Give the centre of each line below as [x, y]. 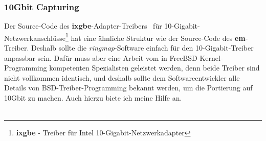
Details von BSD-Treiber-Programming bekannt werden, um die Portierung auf [128, 88]
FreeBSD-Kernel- [196, 57]
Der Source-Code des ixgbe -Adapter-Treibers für [83, 26]
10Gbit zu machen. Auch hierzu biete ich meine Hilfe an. [93, 98]
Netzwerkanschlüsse [35, 38]
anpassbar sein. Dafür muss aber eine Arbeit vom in [86, 57]
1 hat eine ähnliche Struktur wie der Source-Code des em [156, 37]
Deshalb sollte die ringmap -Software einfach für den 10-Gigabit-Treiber [142, 48]
